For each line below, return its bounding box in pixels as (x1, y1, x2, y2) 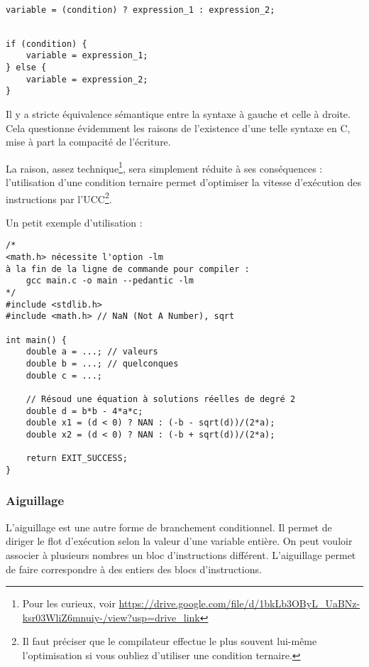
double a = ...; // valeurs (26, 347, 158, 357)
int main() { (6, 335, 67, 345)
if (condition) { (6, 38, 87, 49)
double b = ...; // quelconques (26, 358, 179, 369)
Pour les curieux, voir (22, 596, 116, 611)
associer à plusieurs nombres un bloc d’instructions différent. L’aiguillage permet (6, 547, 356, 562)
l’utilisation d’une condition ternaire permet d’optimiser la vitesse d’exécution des (6, 174, 362, 189)
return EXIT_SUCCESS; (26, 453, 128, 464)
